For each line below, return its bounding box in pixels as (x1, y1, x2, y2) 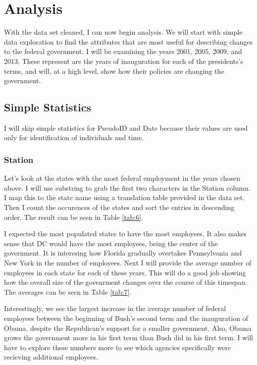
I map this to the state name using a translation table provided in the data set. (4, 192, 245, 203)
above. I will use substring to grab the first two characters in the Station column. (4, 182, 251, 193)
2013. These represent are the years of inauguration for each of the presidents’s (4, 55, 243, 66)
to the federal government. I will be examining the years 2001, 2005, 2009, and (4, 46, 242, 56)
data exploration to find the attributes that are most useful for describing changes (4, 36, 253, 47)
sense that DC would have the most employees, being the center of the (4, 238, 218, 248)
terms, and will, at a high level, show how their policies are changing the (4, 65, 224, 76)
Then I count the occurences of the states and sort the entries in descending (4, 202, 235, 212)
